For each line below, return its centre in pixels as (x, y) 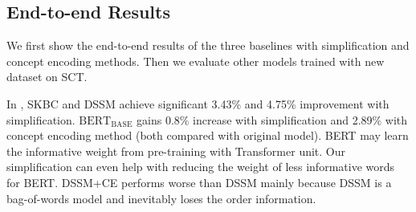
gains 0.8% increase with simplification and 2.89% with (272, 119)
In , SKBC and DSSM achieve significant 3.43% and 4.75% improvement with (198, 103)
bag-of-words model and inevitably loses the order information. (161, 198)
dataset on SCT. (47, 77)
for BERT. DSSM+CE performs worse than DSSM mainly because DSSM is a (199, 182)
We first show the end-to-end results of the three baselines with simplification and (208, 45)
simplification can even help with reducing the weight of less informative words (201, 167)
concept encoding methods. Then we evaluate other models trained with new (196, 61)
